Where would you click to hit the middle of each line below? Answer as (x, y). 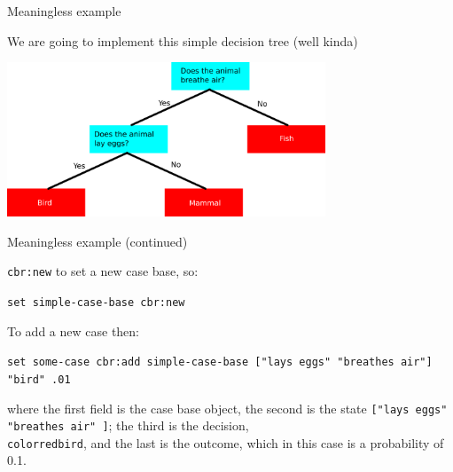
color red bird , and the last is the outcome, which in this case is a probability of (226, 442)
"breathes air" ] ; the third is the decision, (128, 425)
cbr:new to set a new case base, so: (103, 271)
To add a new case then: (74, 330)
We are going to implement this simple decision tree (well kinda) (183, 40)
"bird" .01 (39, 379)
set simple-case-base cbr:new (96, 302)
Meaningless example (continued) (98, 241)
